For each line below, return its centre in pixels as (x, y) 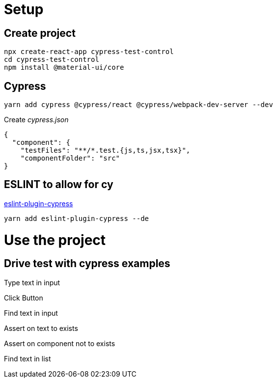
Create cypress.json (36, 120)
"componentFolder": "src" (70, 158)
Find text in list (28, 358)
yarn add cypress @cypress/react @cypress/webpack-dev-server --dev (138, 105)
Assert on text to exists (41, 328)
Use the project (55, 240)
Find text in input (31, 313)
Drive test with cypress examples (87, 264)
